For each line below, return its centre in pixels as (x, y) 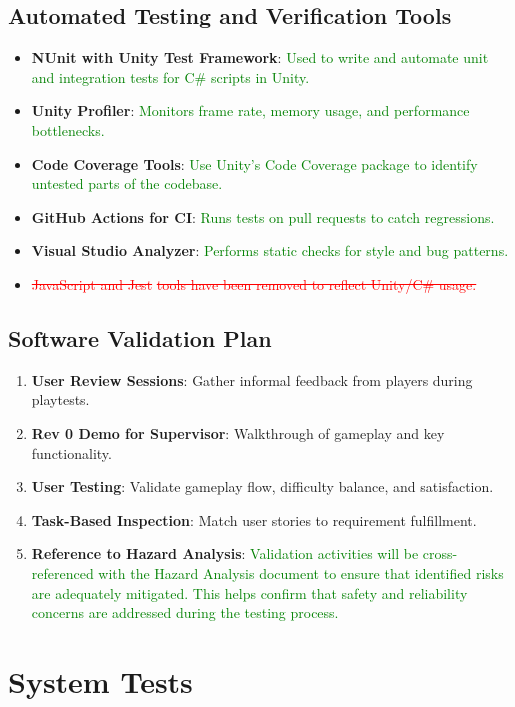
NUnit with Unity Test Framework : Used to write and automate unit (260, 57)
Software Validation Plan (140, 337)
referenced (62, 572)
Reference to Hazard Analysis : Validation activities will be (225, 553)
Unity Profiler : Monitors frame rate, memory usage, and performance (250, 110)
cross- (440, 553)
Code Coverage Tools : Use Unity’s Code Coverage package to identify (254, 163)
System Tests (100, 680)
